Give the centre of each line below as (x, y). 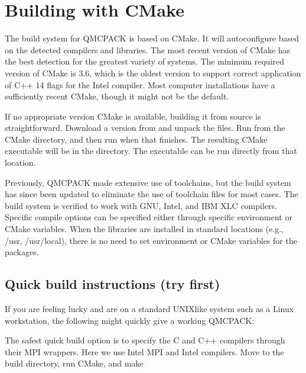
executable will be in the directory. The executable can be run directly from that (151, 151)
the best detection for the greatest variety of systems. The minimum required (145, 61)
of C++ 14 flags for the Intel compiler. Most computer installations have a (140, 84)
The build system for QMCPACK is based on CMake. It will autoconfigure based (152, 38)
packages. (22, 252)
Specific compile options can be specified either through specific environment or (149, 217)
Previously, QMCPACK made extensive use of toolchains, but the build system (148, 182)
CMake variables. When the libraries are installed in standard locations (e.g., (144, 229)
